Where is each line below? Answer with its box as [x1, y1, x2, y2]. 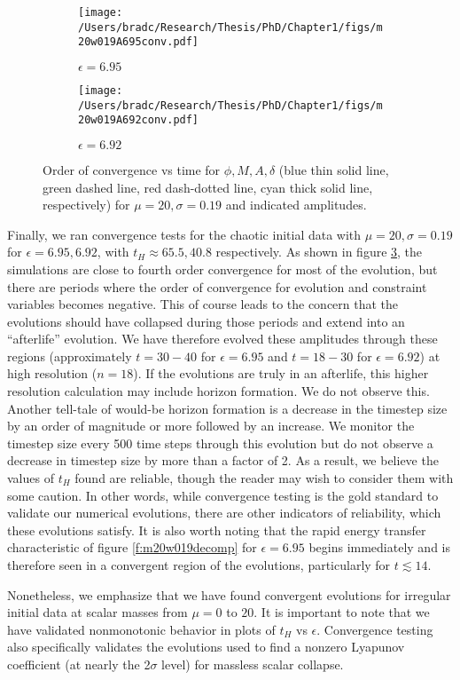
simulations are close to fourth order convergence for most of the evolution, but [7, 259, 438, 278]
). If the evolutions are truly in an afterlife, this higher [133, 364, 429, 383]
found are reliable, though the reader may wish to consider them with [74, 469, 454, 487]
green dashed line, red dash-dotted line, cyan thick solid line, [43, 178, 373, 196]
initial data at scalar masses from [7, 603, 188, 621]
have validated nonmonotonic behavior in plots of [7, 620, 276, 638]
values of [7, 469, 54, 487]
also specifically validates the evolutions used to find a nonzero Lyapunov [7, 637, 405, 656]
